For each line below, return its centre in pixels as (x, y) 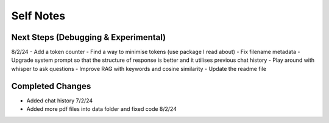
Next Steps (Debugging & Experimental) (89, 37)
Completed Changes (51, 86)
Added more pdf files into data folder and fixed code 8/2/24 (101, 109)
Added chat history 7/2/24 (60, 101)
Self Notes (38, 16)
